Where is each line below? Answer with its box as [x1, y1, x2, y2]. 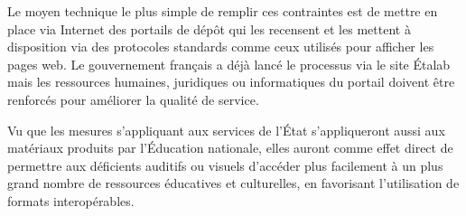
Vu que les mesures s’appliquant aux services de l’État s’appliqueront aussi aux [7, 120, 445, 139]
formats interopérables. [7, 191, 135, 210]
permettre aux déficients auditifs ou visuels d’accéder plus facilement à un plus [7, 155, 443, 174]
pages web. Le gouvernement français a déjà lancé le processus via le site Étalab [7, 54, 451, 73]
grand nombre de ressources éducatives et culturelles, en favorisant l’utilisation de [7, 174, 460, 193]
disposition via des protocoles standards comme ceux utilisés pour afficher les [7, 37, 434, 56]
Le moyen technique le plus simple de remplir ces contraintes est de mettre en [7, 2, 438, 20]
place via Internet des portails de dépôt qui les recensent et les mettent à [7, 19, 411, 38]
